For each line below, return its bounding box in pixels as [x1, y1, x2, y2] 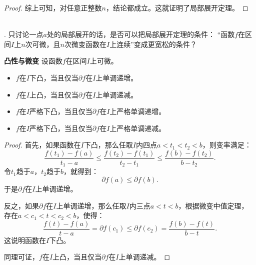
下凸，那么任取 [83, 139, 133, 150]
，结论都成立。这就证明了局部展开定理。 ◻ [105, 2, 248, 12]
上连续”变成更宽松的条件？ [109, 38, 197, 49]
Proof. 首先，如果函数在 [4, 139, 81, 150]
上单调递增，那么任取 [56, 200, 126, 210]
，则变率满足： [202, 139, 251, 150]
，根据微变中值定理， [178, 200, 248, 210]
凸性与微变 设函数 [4, 55, 62, 66]
